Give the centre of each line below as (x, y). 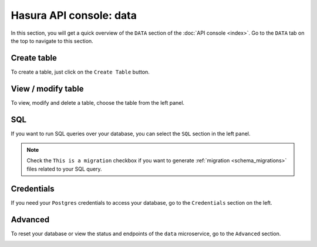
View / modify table (47, 89)
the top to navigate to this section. (52, 41)
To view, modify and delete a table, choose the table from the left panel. (98, 102)
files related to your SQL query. (64, 169)
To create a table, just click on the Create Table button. (80, 72)
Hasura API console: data (74, 15)
